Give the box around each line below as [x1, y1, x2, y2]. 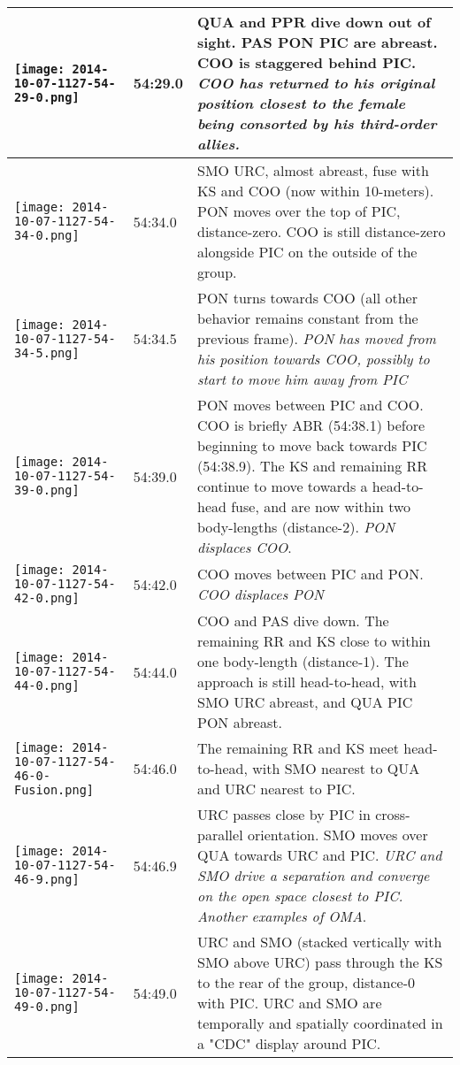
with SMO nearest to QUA [252, 758, 420, 778]
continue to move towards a [197, 476, 368, 496]
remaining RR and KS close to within [197, 631, 431, 651]
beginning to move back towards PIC [197, 435, 427, 456]
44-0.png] [14, 678, 80, 693]
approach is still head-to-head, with [197, 671, 417, 692]
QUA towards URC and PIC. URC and [197, 845, 442, 865]
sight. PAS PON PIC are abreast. [197, 32, 438, 52]
